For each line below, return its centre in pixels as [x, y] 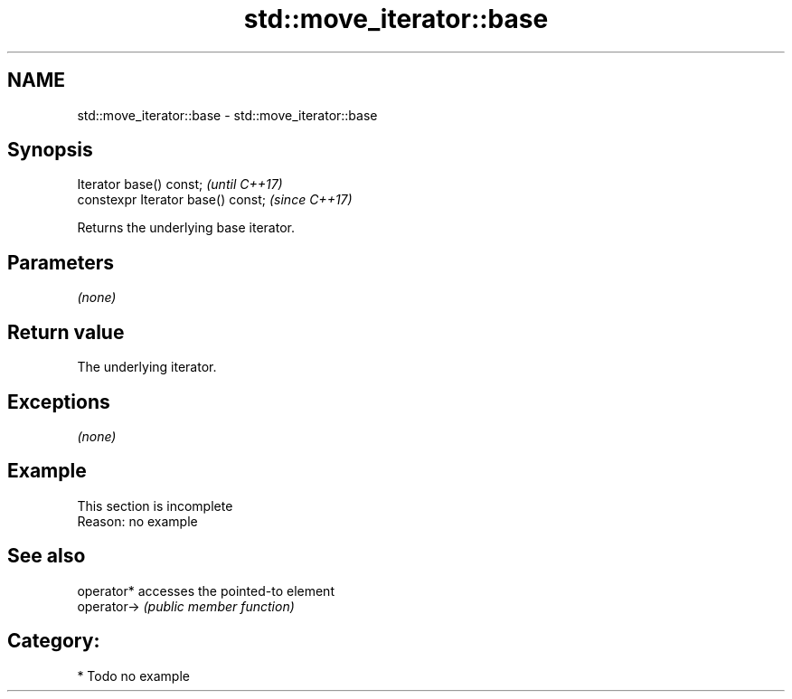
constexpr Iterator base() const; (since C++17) [215, 200]
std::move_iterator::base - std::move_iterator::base [227, 115]
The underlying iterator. [147, 367]
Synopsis [50, 150]
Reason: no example [137, 521]
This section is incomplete [155, 505]
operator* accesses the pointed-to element [206, 590]
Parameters [61, 262]
